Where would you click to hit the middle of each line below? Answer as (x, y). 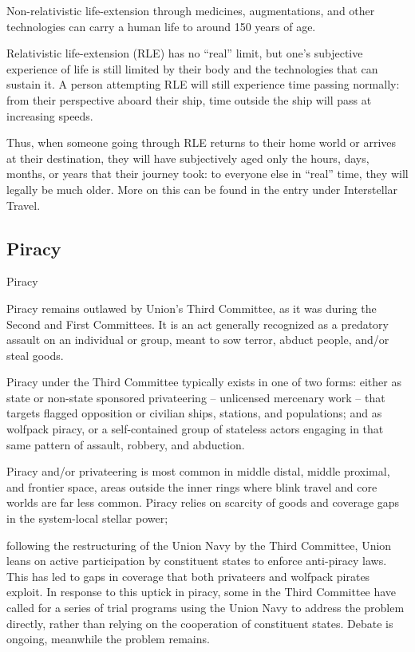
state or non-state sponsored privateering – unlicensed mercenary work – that (196, 397)
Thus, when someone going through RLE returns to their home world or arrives (202, 142)
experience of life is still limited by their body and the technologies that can (192, 68)
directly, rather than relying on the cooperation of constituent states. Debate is (200, 623)
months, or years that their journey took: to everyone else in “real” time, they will (207, 174)
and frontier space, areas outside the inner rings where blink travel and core (192, 486)
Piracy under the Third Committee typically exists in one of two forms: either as (204, 382)
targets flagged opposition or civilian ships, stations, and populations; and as (194, 413)
